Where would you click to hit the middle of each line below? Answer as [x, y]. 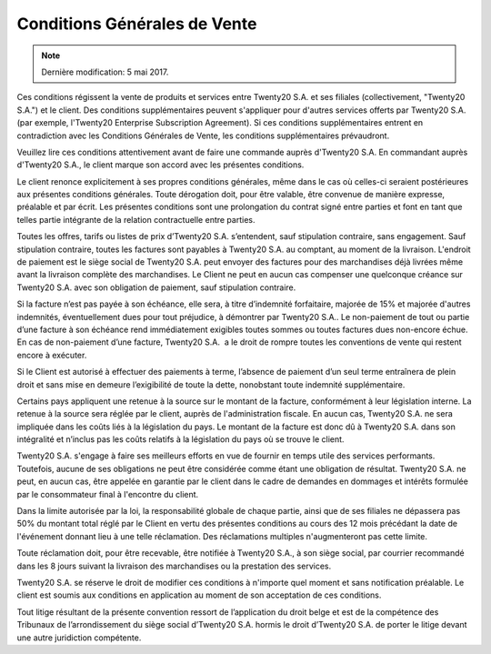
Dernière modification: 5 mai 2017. [105, 72]
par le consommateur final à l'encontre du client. [108, 494]
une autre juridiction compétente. [79, 638]
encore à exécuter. [52, 355]
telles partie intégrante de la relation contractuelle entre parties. [136, 219]
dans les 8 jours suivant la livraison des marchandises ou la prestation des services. [174, 566]
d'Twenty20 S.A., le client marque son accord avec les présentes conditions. [160, 165]
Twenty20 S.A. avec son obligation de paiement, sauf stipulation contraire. [156, 287]
